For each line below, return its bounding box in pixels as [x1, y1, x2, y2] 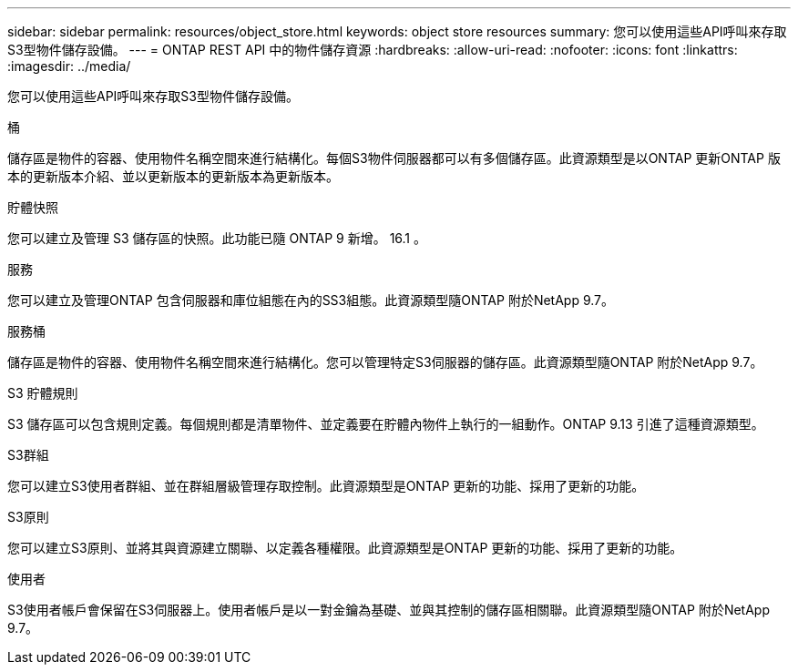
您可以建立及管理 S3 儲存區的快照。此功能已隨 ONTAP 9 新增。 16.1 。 [7, 230, 426, 246]
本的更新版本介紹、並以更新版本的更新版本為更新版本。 [7, 168, 339, 184]
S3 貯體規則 [7, 385, 78, 401]
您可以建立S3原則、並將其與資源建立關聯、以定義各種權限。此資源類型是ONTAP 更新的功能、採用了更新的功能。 [7, 540, 683, 555]
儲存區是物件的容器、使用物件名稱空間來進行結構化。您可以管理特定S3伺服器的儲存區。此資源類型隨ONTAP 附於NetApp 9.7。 [7, 354, 763, 370]
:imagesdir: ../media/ [7, 58, 131, 74]
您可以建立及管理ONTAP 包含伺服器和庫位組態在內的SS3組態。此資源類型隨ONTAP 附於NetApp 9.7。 [7, 292, 615, 308]
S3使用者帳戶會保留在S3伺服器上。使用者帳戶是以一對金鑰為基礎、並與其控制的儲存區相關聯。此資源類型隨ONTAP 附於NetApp [7, 602, 770, 617]
